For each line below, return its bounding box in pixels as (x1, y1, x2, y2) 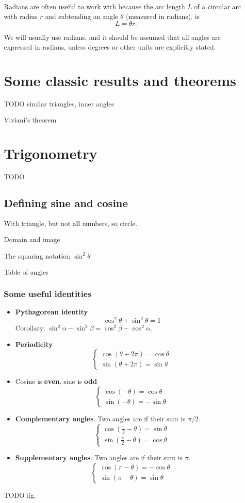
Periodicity (15, 339, 53, 349)
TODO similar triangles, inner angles (4, 98, 114, 108)
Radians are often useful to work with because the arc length (4, 1, 185, 11)
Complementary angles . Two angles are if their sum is (15, 414, 186, 424)
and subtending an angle (45, 11, 118, 21)
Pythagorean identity (15, 307, 88, 317)
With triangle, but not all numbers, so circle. (4, 218, 137, 228)
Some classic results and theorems (4, 70, 237, 90)
